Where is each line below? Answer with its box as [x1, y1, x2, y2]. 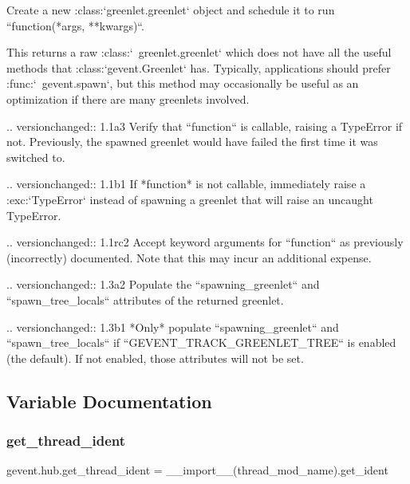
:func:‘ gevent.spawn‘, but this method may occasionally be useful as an [6, 75, 359, 92]
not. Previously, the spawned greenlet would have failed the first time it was [6, 133, 378, 150]
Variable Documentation [6, 388, 212, 413]
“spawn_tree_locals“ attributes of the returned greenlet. [6, 291, 284, 308]
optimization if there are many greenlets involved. [6, 90, 250, 107]
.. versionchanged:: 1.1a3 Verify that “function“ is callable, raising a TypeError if [6, 117, 403, 134]
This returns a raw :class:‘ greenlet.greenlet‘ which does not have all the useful [6, 44, 392, 61]
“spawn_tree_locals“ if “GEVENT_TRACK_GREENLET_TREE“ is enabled [6, 334, 396, 351]
